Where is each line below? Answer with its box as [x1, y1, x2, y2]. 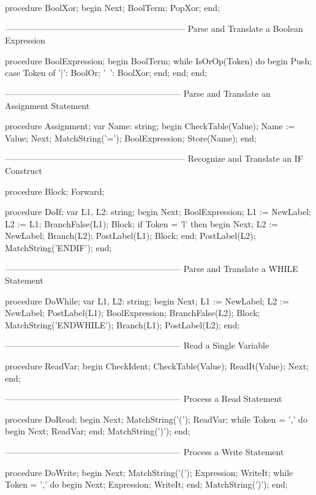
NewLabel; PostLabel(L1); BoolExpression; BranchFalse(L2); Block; [5, 306, 260, 319]
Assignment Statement [5, 99, 90, 111]
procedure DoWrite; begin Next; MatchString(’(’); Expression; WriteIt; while [5, 466, 293, 478]
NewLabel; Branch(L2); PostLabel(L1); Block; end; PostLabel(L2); [5, 229, 256, 242]
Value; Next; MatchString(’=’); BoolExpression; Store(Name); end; [5, 131, 257, 144]
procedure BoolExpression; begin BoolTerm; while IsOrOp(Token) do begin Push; [5, 54, 312, 67]
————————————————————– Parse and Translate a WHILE [5, 262, 298, 274]
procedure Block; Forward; [5, 184, 105, 197]
